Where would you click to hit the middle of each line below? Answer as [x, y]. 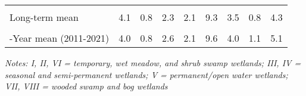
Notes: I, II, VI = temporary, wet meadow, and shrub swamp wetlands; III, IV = [153, 63]
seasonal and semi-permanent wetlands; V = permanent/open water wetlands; [146, 74]
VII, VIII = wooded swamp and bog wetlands [86, 86]
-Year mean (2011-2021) [60, 38]
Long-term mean [44, 17]
